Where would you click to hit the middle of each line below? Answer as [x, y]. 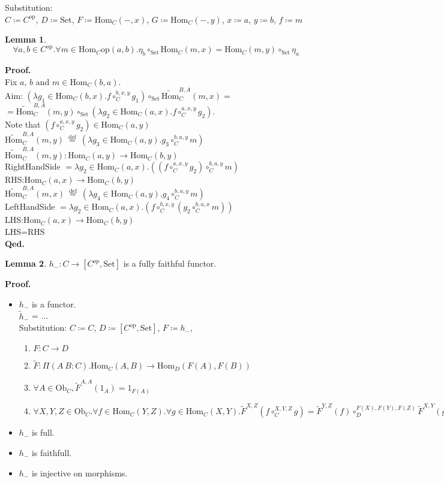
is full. [43, 432]
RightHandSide [33, 166]
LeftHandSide [30, 206]
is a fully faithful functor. [170, 263]
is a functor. [54, 304]
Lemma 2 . [26, 263]
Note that [23, 124]
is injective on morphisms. [79, 473]
